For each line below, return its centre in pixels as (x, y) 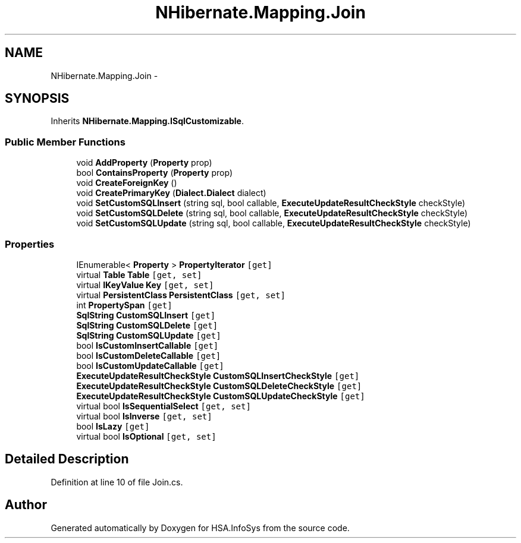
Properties (30, 244)
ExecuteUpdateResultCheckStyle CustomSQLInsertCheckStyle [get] (218, 375)
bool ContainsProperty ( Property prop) (154, 173)
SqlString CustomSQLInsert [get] (146, 315)
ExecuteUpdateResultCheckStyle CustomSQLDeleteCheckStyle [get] (219, 386)
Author (26, 505)
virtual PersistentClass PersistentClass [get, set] (181, 295)
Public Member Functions (65, 142)
